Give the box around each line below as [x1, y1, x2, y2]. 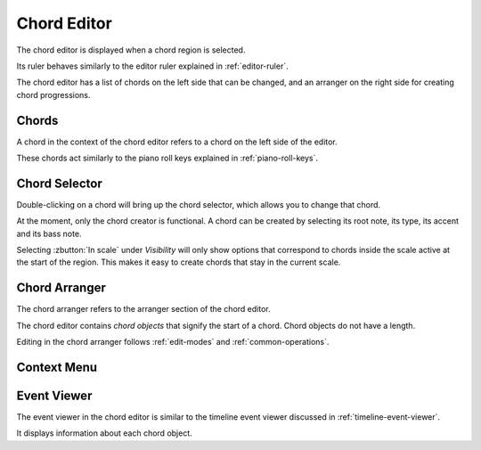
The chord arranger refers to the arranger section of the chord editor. [16, 304, 271, 315]
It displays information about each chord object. [16, 428, 193, 438]
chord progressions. [16, 89, 91, 100]
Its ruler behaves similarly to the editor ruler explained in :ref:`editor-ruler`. [16, 61, 289, 71]
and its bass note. [16, 228, 82, 239]
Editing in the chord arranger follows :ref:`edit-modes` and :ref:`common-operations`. [16, 337, 330, 348]
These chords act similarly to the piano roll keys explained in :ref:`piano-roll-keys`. [16, 152, 319, 164]
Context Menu [16, 359, 98, 374]
